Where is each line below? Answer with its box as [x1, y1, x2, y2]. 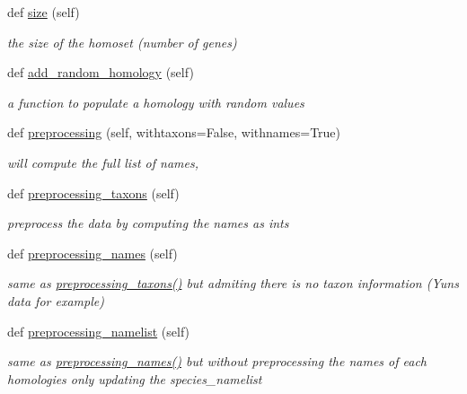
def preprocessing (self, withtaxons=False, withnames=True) [7, 123, 341, 142]
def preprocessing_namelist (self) [7, 321, 190, 340]
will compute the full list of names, [7, 153, 198, 171]
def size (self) [7, 3, 80, 21]
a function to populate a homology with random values [7, 92, 304, 111]
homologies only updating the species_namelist [7, 369, 262, 388]
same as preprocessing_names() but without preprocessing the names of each [7, 352, 427, 371]
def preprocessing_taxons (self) [7, 183, 180, 202]
